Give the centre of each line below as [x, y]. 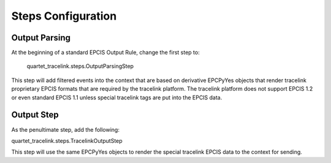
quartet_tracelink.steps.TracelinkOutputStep [67, 140]
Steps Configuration [64, 16]
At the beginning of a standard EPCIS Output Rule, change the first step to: [105, 53]
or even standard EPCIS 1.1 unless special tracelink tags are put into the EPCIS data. [117, 97]
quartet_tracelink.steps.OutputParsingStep [80, 66]
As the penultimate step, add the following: [65, 129]
